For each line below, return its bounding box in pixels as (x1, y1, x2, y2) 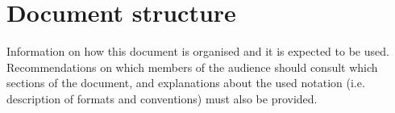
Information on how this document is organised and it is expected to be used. (6, 43, 389, 60)
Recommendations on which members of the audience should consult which (6, 58, 378, 75)
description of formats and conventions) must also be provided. (6, 90, 318, 107)
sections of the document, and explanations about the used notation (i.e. (6, 74, 365, 91)
